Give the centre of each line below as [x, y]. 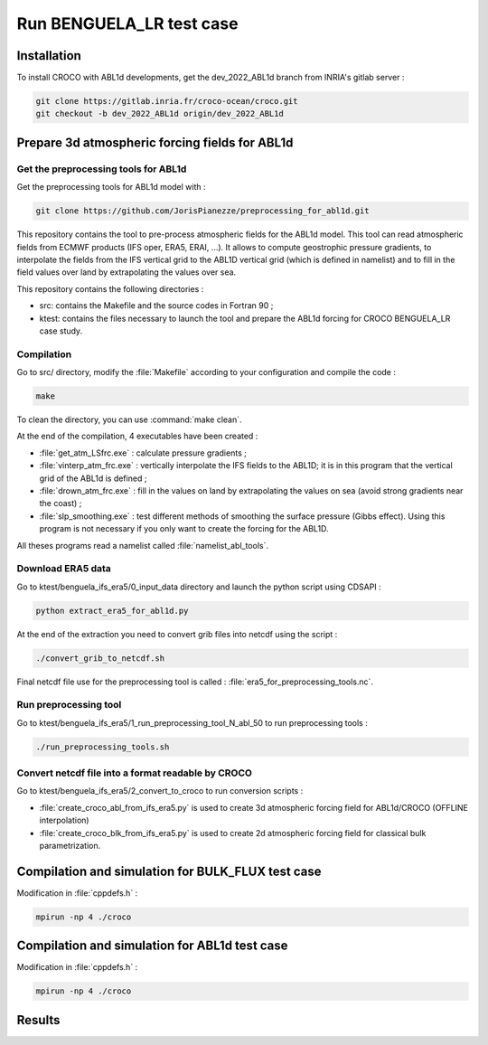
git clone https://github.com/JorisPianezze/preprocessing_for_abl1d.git [202, 211]
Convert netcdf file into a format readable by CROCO [135, 773]
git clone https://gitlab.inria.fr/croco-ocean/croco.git [167, 101]
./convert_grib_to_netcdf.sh [100, 658]
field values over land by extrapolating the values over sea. [127, 272]
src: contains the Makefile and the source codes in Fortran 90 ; [156, 306]
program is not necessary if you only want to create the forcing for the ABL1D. [184, 529]
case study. [61, 331]
